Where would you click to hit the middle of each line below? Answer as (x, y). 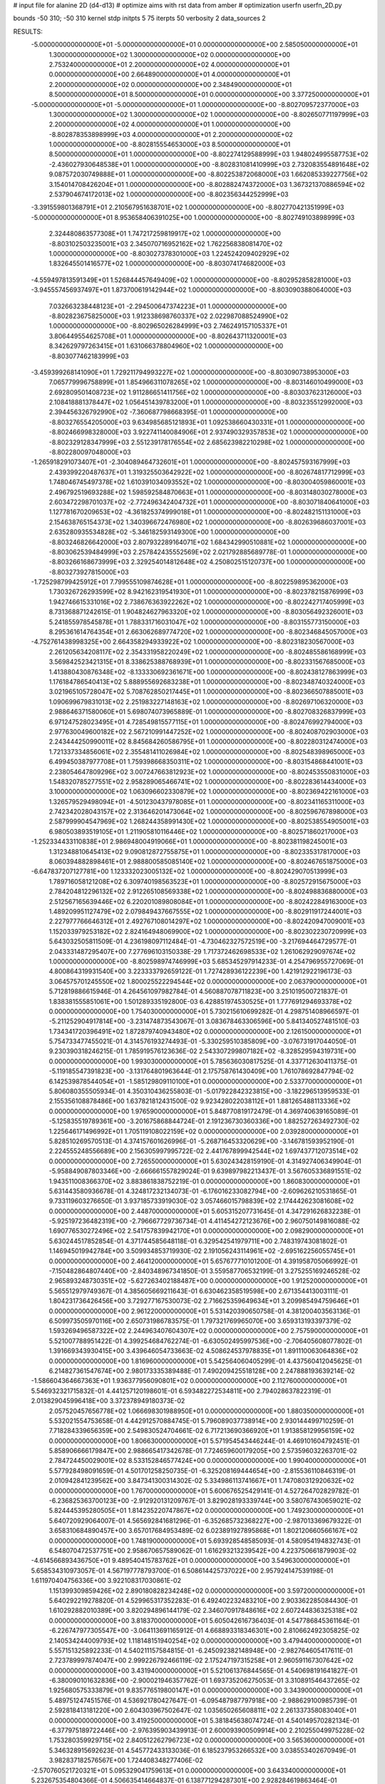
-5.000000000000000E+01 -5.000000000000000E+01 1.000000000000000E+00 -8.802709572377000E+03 (195, 104)
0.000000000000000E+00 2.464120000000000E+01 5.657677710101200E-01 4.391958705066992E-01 (203, 1261)
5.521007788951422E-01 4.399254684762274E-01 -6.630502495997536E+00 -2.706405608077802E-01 (206, 1341)
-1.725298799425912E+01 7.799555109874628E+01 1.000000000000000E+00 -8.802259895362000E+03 (190, 582)
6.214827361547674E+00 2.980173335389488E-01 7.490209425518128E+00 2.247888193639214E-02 (202, 1371)
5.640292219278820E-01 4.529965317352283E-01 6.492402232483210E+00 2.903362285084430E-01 (203, 1600)
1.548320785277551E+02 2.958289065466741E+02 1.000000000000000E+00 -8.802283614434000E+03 (207, 781)
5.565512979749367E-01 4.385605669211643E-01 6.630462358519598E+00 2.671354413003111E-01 (199, 1291)
